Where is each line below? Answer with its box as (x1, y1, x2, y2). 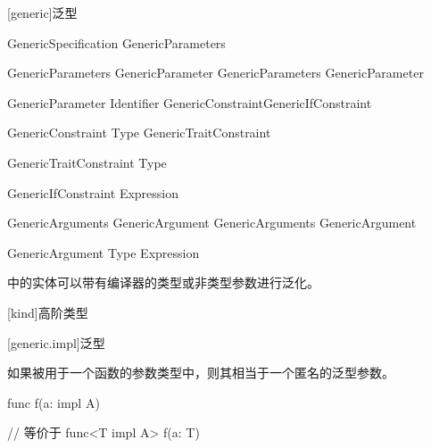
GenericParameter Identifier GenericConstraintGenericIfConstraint (7, 93, 372, 112)
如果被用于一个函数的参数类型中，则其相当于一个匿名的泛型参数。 (7, 363, 394, 382)
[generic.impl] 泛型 (7, 333, 105, 352)
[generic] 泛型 (7, 4, 78, 21)
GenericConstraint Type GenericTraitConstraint (7, 123, 271, 142)
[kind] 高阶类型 (7, 303, 88, 321)
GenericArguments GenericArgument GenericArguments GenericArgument (7, 213, 417, 232)
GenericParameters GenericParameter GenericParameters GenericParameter (7, 63, 424, 82)
